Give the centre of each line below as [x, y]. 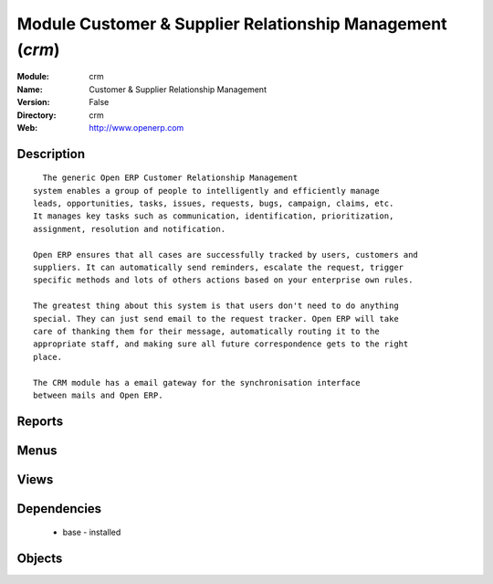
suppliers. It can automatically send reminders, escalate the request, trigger [219, 268]
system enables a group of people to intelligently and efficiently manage [206, 191]
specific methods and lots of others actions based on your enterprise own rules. [223, 280]
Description [51, 154]
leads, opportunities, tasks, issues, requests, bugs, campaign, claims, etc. [214, 204]
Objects [40, 559]
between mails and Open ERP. [98, 395]
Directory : [37, 115]
